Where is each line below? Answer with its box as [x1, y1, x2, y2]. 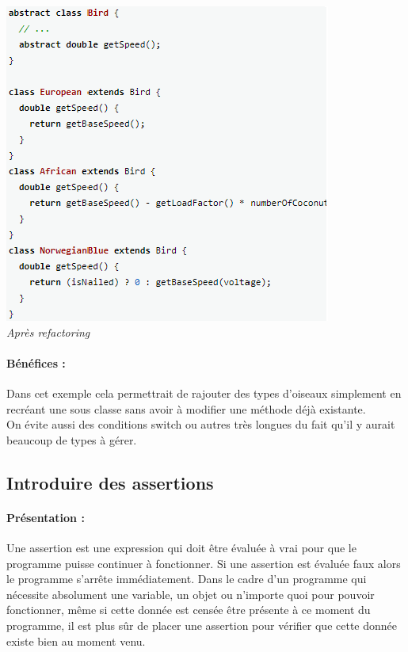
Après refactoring [6, 323, 90, 340]
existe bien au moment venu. [6, 632, 146, 649]
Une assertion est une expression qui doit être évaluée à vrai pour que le [6, 539, 357, 555]
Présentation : [6, 509, 85, 525]
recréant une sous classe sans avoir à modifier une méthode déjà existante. [6, 400, 366, 417]
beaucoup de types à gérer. [6, 431, 137, 448]
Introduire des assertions [6, 470, 214, 494]
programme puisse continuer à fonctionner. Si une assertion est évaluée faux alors [6, 555, 401, 571]
